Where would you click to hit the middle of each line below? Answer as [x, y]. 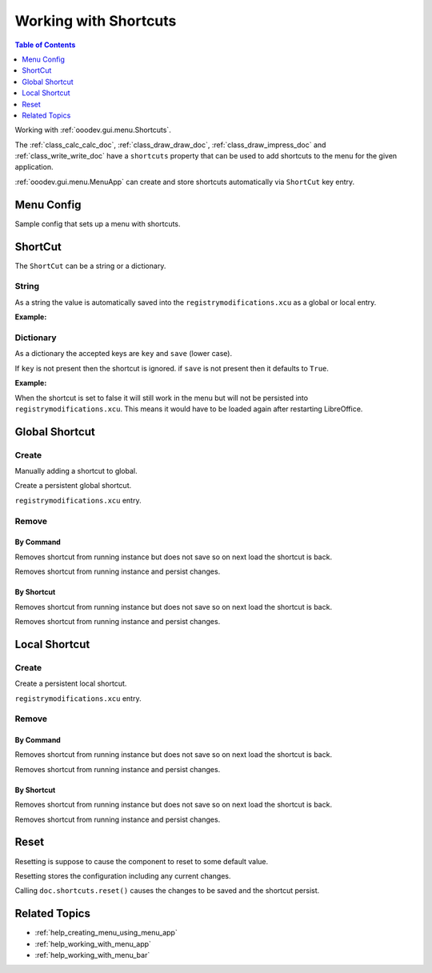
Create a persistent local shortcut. [71, 683]
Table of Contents [45, 45]
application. [34, 167]
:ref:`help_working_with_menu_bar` [92, 955]
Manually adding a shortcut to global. [76, 471]
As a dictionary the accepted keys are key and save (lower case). [123, 354]
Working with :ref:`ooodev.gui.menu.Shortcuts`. [93, 130]
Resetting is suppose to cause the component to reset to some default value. [142, 861]
